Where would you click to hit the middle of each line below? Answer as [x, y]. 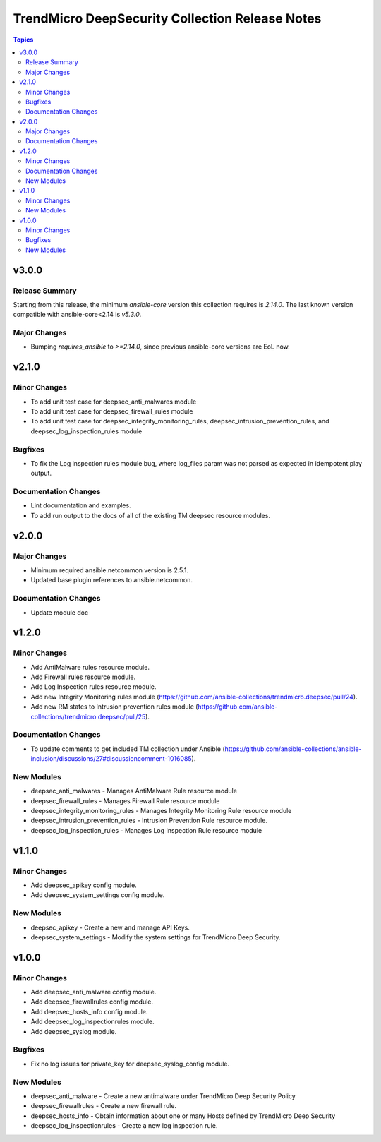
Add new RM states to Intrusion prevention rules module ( [114, 707]
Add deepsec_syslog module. [74, 1031]
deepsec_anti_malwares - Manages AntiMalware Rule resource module [134, 791]
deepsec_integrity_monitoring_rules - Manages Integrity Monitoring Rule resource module [161, 811]
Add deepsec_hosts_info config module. [89, 1011]
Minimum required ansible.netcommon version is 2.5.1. [110, 570]
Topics [23, 40]
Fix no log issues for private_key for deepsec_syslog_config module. [130, 1064]
